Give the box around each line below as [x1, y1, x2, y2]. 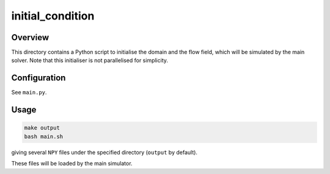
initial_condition [11, 9, 95, 23]
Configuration [11, 73, 66, 83]
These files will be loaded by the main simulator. [11, 160, 133, 167]
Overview [11, 32, 50, 43]
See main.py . [11, 89, 47, 96]
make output [24, 125, 61, 131]
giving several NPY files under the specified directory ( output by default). [11, 148, 198, 156]
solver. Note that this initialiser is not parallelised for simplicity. [11, 57, 168, 64]
